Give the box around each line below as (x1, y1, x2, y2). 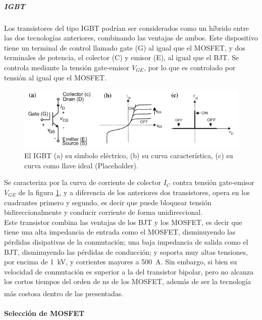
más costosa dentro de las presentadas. (4, 288, 124, 298)
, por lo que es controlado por (143, 62, 236, 72)
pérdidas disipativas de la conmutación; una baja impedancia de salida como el (4, 236, 248, 247)
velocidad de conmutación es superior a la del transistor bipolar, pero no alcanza (4, 266, 254, 277)
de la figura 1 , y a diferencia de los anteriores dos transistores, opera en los (18, 187, 250, 198)
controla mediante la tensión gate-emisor (4, 62, 130, 72)
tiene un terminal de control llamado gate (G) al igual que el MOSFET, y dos (4, 42, 245, 53)
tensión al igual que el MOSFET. (4, 72, 107, 82)
